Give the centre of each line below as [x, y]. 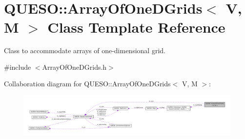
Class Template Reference [136, 27]
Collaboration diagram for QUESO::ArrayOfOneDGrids [87, 83]
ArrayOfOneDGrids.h [74, 67]
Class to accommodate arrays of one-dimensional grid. [85, 50]
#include [18, 67]
